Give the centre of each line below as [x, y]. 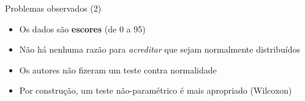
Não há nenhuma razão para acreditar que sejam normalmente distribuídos [160, 49]
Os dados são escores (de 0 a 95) [82, 28]
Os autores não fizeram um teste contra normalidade [118, 69]
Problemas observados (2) [53, 8]
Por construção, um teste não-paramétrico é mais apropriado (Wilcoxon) [156, 90]
